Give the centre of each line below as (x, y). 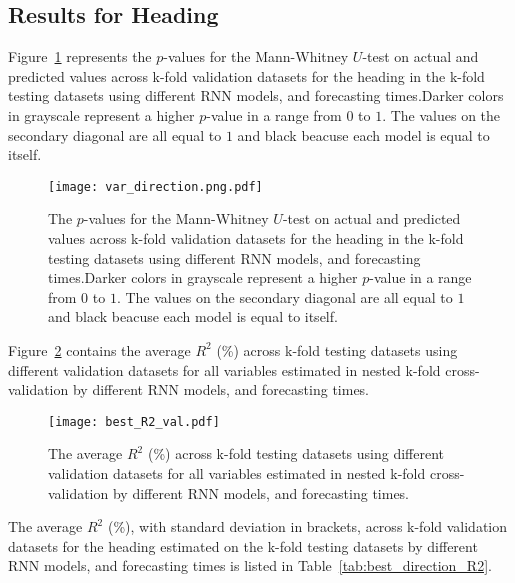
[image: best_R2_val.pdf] (134, 421)
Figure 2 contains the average (99, 349)
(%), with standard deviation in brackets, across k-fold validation (307, 526)
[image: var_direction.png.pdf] (155, 186)
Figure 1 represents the (80, 56)
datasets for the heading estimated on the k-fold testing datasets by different (243, 545)
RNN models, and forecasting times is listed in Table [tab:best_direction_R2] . (250, 565)
